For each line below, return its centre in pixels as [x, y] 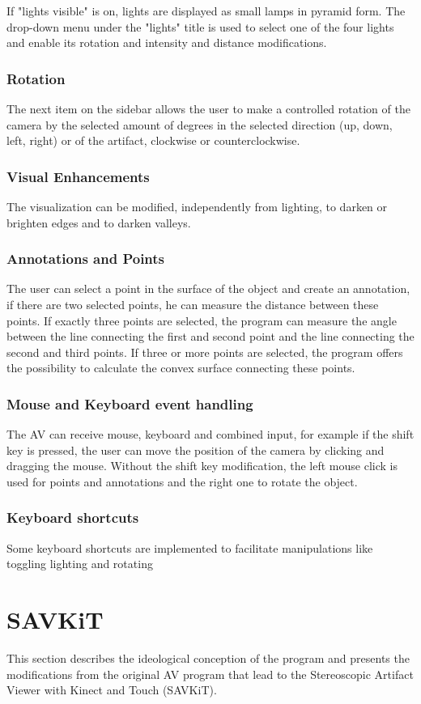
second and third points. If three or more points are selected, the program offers [205, 352]
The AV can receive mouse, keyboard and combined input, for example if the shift [210, 434]
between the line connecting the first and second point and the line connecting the [210, 336]
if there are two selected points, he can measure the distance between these [193, 304]
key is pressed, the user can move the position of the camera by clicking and [196, 450]
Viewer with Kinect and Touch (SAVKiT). [112, 690]
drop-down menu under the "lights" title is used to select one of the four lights [200, 26]
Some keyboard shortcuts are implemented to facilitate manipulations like [190, 547]
